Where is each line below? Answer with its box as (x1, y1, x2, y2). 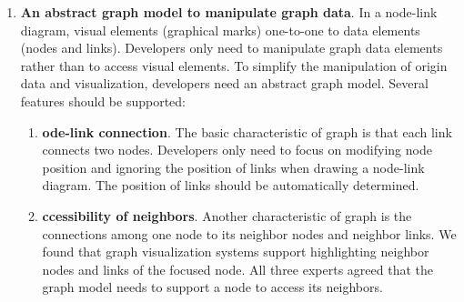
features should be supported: (20, 91, 186, 110)
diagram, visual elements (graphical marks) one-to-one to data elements (20, 20, 420, 39)
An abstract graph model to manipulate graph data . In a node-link (20, 3, 438, 21)
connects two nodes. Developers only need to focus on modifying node (42, 140, 432, 159)
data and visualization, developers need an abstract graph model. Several (20, 74, 429, 93)
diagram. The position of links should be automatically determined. (42, 176, 419, 195)
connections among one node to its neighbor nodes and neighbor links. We (42, 224, 457, 243)
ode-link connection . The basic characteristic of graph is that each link (42, 122, 452, 141)
